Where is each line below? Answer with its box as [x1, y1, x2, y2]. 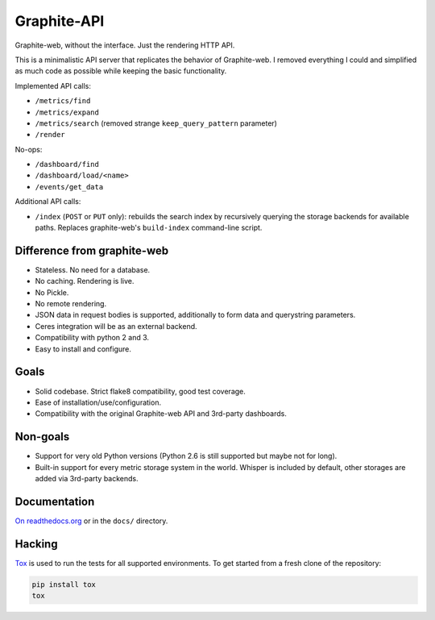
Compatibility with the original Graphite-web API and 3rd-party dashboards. [35, 409, 288, 418]
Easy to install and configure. [35, 343, 132, 354]
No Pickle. [35, 287, 69, 298]
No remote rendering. [35, 299, 107, 309]
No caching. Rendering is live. [35, 277, 135, 286]
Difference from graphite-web [14, 243, 169, 257]
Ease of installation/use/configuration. [35, 397, 161, 407]
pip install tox [31, 580, 97, 589]
